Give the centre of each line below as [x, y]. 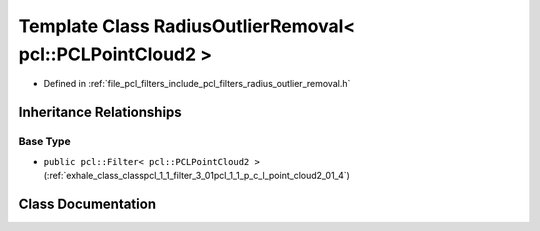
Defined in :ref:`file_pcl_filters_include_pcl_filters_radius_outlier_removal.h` [197, 84]
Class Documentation [87, 203]
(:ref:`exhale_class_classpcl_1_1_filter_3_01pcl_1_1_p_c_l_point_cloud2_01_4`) [196, 175]
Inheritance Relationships [100, 112]
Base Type [44, 142]
